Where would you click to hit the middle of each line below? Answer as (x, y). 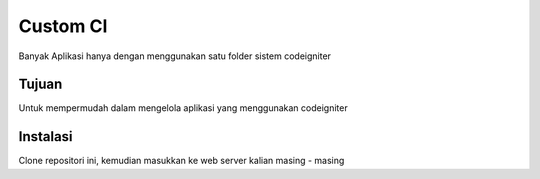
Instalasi (46, 136)
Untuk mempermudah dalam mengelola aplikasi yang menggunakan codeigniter (183, 108)
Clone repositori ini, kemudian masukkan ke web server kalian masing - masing (181, 161)
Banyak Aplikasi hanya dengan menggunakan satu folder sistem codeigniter (175, 56)
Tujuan (40, 84)
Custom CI (63, 26)
